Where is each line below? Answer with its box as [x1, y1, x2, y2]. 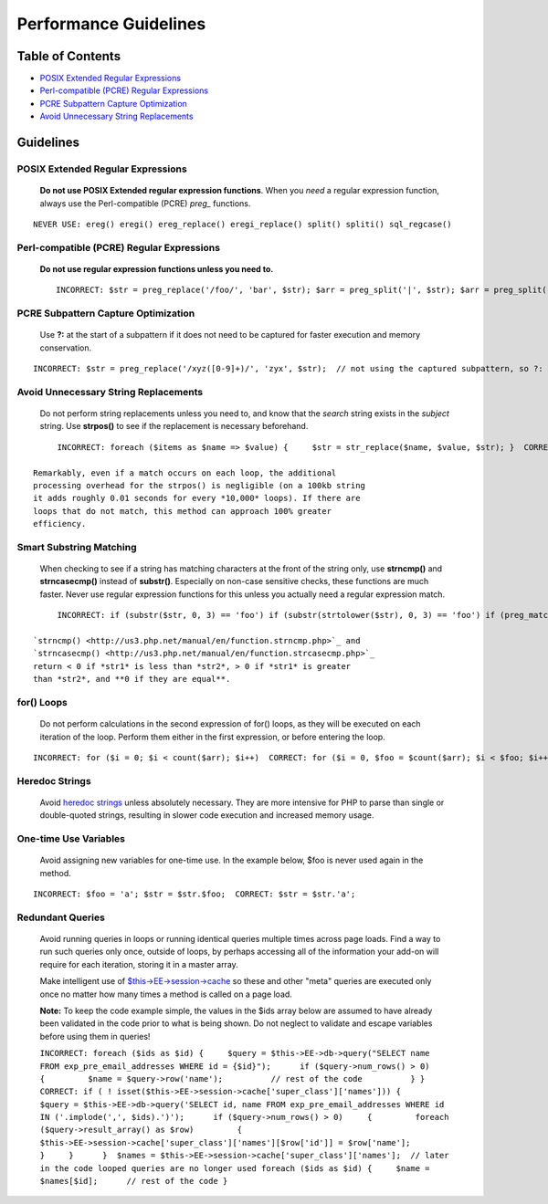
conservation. [39, 342, 92, 353]
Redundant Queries [16, 911, 105, 924]
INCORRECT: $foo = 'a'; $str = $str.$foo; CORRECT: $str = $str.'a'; [33, 889, 356, 899]
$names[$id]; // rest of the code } [39, 1176, 228, 1187]
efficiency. [33, 518, 87, 529]
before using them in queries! [39, 1031, 151, 1042]
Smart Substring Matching [16, 540, 137, 553]
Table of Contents [16, 48, 121, 64]
